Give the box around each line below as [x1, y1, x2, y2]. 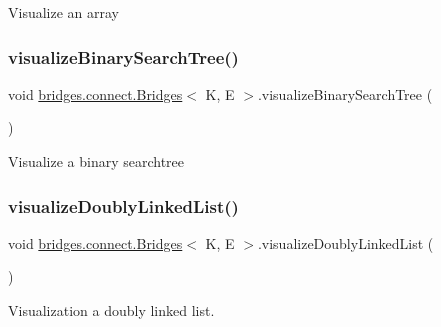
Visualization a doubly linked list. [8, 300, 215, 320]
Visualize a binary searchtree [8, 151, 185, 171]
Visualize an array [8, 2, 119, 22]
